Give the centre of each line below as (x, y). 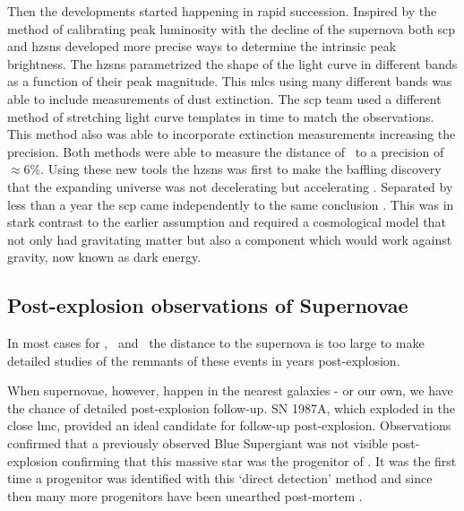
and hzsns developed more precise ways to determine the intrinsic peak (202, 46)
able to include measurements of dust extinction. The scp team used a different (224, 98)
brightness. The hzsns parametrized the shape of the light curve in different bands (232, 63)
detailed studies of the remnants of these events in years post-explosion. (204, 360)
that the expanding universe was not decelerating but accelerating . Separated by (230, 186)
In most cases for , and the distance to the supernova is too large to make (216, 343)
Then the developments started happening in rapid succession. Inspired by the (222, 11)
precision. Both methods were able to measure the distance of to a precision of (226, 151)
